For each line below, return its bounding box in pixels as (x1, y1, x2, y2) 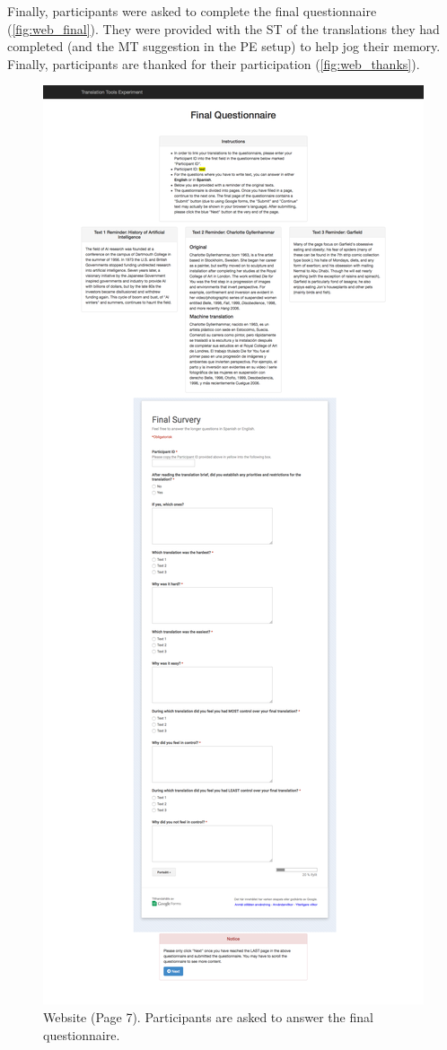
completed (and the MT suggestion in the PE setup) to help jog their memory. (7, 37, 441, 56)
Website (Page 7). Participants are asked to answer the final (43, 1007, 373, 1026)
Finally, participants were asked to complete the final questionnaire (7, 2, 377, 20)
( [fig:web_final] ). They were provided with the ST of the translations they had (7, 19, 440, 38)
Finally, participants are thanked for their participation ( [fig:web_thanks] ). (7, 54, 420, 73)
